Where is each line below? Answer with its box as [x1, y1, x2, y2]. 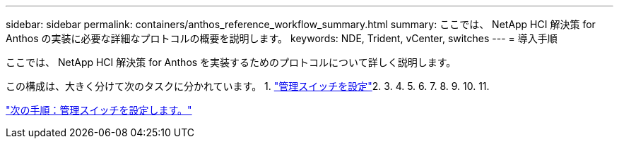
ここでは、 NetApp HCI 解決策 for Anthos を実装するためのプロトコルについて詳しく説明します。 [6, 56, 456, 68]
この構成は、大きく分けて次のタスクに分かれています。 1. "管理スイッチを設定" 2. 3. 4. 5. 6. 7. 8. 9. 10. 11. [6, 80, 490, 92]
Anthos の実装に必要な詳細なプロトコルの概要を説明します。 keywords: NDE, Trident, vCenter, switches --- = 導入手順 [6, 32, 558, 44]
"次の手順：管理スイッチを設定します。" [6, 104, 192, 116]
